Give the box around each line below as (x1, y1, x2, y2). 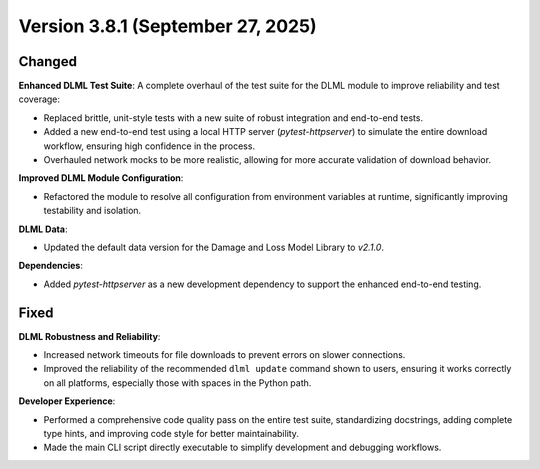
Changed (18, 53, 77, 70)
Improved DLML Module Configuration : (18, 172, 184, 184)
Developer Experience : (18, 395, 116, 407)
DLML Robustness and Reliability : (18, 330, 161, 342)
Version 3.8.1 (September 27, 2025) (18, 15, 317, 37)
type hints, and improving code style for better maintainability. (43, 428, 300, 439)
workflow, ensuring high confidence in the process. (43, 140, 255, 152)
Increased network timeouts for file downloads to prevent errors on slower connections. (43, 349, 406, 361)
